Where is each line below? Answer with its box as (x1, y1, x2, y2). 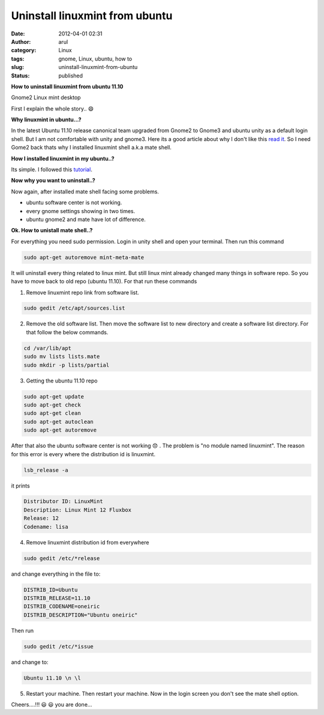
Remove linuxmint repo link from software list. (26, 289, 139, 296)
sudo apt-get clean (23, 410, 81, 417)
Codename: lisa (23, 523, 68, 530)
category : (11, 47, 37, 54)
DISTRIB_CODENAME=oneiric (23, 603, 100, 610)
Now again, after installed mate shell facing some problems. (11, 188, 159, 195)
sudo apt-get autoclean (23, 418, 94, 425)
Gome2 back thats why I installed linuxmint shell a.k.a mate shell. (11, 144, 172, 151)
